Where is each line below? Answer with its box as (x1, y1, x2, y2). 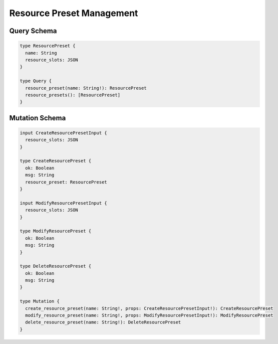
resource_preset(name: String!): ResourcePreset (25, 85, 147, 91)
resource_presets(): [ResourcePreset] (25, 92, 120, 98)
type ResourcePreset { (20, 43, 76, 49)
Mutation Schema (9, 113, 66, 122)
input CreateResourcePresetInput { (20, 130, 107, 135)
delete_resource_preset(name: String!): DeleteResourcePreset (25, 319, 181, 325)
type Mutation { (20, 298, 60, 304)
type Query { (20, 78, 52, 84)
